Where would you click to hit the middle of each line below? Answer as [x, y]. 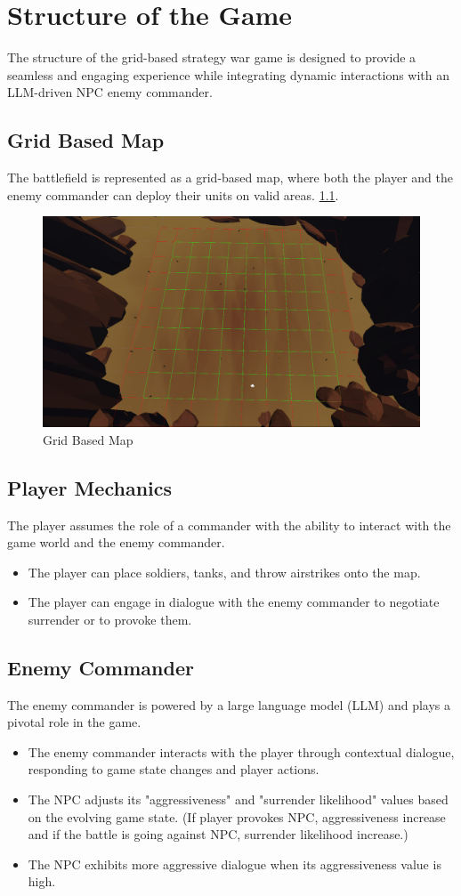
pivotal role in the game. [74, 722]
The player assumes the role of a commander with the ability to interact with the [229, 525]
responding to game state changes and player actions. [174, 769]
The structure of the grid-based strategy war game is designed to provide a [212, 57]
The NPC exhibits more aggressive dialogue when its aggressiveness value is [235, 864]
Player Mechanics [90, 487]
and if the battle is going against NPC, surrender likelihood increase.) [218, 834]
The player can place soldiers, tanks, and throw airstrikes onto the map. [224, 572]
